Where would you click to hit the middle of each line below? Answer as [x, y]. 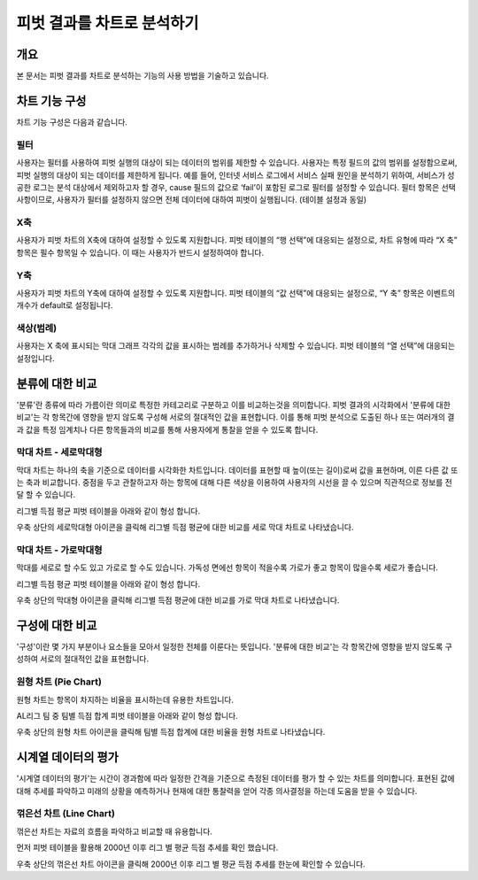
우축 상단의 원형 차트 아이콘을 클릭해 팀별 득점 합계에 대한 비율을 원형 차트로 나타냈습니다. [171, 732]
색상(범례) [37, 328]
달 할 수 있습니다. [46, 495]
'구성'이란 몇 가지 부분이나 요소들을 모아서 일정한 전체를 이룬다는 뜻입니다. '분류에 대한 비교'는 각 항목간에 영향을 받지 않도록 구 [235, 647]
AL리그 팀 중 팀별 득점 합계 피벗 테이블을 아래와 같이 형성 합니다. [127, 716]
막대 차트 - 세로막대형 [59, 452]
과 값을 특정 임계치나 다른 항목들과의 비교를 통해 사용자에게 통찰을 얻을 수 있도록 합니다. [167, 429]
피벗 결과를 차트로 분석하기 [108, 23]
